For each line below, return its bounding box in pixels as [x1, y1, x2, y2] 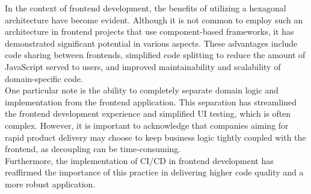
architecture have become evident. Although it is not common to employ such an [5, 13, 303, 26]
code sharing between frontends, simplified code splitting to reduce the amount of [5, 48, 306, 61]
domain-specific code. [5, 72, 83, 84]
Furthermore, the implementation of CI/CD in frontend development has [5, 154, 274, 166]
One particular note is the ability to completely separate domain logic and [5, 84, 279, 96]
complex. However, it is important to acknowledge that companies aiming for [5, 119, 289, 131]
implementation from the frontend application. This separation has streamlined [5, 95, 297, 108]
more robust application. [5, 177, 96, 190]
